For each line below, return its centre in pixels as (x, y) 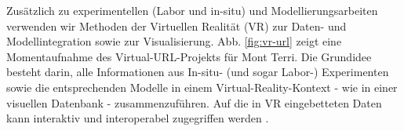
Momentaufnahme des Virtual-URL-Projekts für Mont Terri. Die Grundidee (189, 56)
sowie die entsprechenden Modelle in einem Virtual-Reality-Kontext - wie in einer (202, 87)
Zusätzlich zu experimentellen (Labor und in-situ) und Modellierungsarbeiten (192, 10)
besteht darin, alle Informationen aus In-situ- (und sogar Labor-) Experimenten (198, 72)
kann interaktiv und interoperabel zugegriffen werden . (138, 118)
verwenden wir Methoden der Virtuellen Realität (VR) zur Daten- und (177, 25)
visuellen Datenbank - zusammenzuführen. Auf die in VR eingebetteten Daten (194, 102)
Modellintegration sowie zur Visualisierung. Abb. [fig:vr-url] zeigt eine (174, 41)
